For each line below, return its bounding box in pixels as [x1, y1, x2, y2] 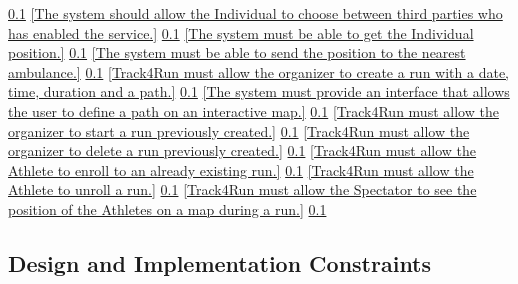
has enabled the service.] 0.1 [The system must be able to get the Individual [8, 22, 474, 43]
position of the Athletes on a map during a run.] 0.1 [8, 198, 327, 219]
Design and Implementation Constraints [8, 247, 432, 278]
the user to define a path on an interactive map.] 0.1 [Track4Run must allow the [8, 100, 499, 121]
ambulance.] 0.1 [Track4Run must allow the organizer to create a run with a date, [8, 61, 509, 82]
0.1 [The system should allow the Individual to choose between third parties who [8, 3, 503, 23]
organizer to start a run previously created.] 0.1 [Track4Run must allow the [8, 120, 470, 141]
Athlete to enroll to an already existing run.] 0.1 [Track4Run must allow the [8, 159, 474, 180]
